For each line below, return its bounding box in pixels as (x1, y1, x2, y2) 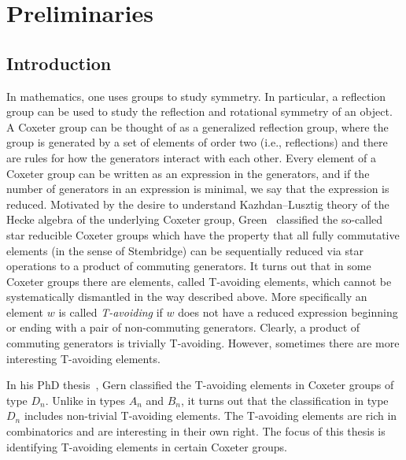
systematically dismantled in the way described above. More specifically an (6, 288, 367, 305)
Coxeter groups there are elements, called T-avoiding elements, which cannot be (6, 273, 392, 289)
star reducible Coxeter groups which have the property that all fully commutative (6, 226, 400, 243)
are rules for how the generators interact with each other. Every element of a (6, 149, 377, 165)
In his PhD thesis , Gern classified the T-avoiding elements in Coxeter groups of (6, 377, 394, 393)
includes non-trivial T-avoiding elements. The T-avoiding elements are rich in (24, 407, 397, 424)
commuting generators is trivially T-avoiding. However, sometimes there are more (6, 335, 400, 351)
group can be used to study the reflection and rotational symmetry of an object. (6, 103, 393, 120)
